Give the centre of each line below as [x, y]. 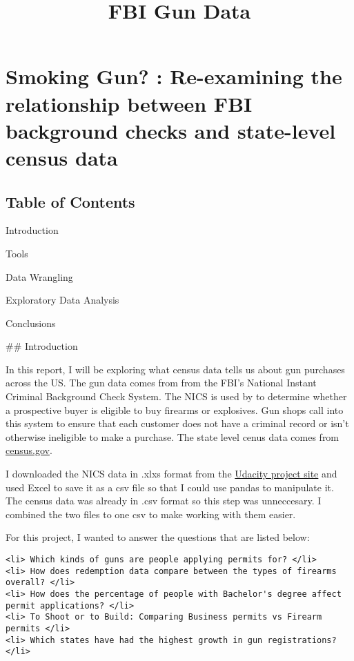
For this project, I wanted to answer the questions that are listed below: [158, 537]
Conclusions [31, 323]
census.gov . [29, 450]
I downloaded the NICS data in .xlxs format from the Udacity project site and [171, 474]
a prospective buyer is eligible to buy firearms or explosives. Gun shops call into [175, 410]
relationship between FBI [129, 103]
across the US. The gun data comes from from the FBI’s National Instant [161, 383]
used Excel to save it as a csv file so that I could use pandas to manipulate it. [170, 487]
